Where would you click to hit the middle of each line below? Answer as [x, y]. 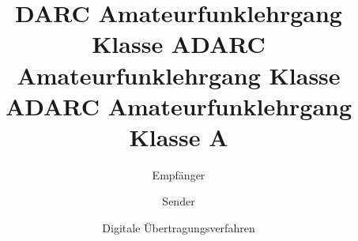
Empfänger [179, 174]
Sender [179, 201]
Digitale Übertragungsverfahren [179, 228]
